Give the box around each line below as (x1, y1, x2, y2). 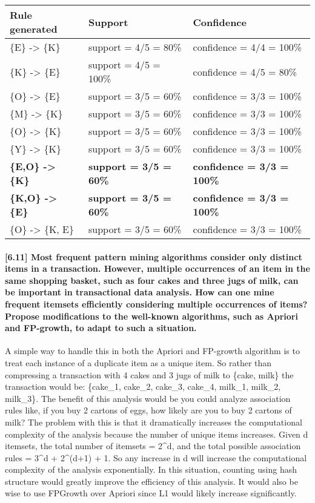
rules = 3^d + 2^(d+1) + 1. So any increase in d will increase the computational (5, 451, 307, 464)
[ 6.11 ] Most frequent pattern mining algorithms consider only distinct (5, 250, 302, 263)
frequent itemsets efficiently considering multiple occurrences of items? (5, 297, 308, 310)
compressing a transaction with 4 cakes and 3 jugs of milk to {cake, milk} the (5, 368, 294, 381)
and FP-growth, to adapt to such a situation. (5, 321, 197, 334)
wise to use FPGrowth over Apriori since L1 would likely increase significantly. (5, 487, 297, 499)
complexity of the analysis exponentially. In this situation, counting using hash (5, 463, 297, 476)
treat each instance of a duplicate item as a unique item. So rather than (5, 356, 272, 369)
